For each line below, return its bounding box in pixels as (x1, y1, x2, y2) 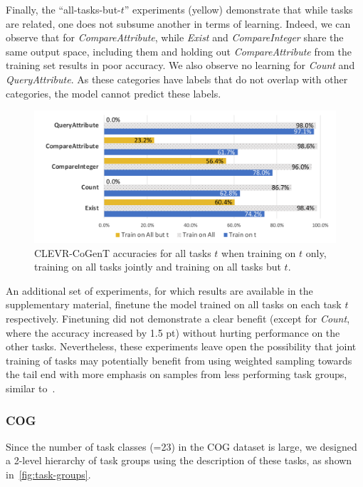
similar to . (6, 381, 56, 395)
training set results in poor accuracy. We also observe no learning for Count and (6, 58, 355, 73)
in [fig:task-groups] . (6, 467, 91, 481)
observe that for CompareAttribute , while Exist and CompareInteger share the (6, 30, 344, 45)
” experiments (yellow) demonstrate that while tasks (124, 2, 353, 16)
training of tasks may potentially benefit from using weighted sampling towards (6, 352, 352, 367)
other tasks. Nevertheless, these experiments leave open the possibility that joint (6, 339, 357, 354)
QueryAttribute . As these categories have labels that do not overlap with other (6, 71, 348, 86)
